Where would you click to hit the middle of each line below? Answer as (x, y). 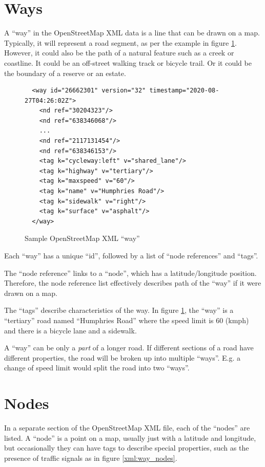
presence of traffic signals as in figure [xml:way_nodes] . (91, 457)
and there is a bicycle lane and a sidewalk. (70, 330)
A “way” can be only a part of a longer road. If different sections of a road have (129, 348)
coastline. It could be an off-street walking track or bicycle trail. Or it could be (128, 62)
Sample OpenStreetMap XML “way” (82, 238)
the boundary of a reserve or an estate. (65, 73)
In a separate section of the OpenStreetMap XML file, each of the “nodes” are (127, 428)
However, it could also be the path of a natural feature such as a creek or (119, 53)
